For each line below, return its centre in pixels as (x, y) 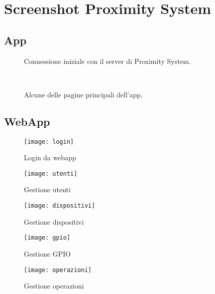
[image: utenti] (51, 173)
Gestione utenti (47, 189)
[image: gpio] (47, 238)
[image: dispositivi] (60, 206)
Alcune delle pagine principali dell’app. (83, 94)
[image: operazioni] (58, 270)
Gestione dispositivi (54, 221)
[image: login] (49, 142)
